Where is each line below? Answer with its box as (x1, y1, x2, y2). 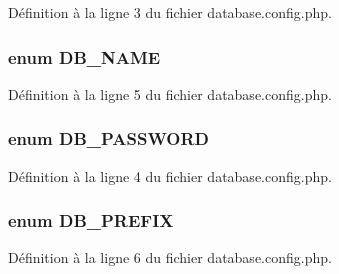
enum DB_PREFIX (8, 208, 174, 233)
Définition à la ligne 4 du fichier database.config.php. (8, 165, 332, 186)
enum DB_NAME (8, 44, 161, 69)
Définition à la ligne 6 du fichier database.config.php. (8, 247, 332, 268)
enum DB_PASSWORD (8, 126, 209, 151)
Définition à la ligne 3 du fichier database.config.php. (8, 2, 332, 22)
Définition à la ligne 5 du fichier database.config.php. (8, 83, 332, 104)
